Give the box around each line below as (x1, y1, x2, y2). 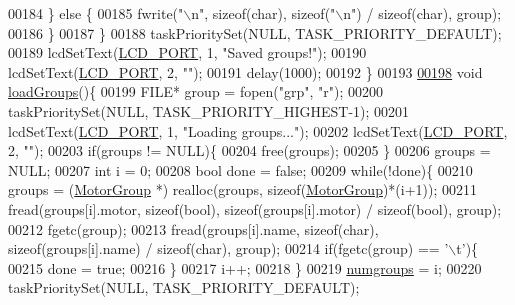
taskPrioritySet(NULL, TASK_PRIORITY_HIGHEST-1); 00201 (8, 100, 410, 121)
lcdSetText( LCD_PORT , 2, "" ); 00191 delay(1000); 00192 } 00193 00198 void (8, 61, 483, 82)
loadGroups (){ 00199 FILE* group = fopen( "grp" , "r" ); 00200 (8, 81, 384, 102)
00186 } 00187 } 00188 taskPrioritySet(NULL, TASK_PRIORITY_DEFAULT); (8, 22, 502, 43)
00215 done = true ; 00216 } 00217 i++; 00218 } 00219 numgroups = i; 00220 (8, 257, 482, 278)
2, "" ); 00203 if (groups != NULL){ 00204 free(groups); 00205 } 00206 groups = (8, 140, 491, 161)
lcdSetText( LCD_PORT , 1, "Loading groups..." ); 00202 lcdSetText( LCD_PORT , (8, 120, 508, 141)
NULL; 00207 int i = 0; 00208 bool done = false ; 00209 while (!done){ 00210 (8, 159, 473, 180)
